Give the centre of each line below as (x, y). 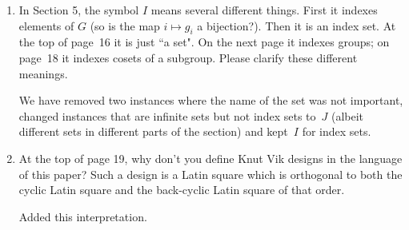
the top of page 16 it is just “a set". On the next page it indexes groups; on (204, 42)
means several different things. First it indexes (264, 10)
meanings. (43, 73)
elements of (46, 25)
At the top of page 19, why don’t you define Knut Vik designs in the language (211, 158)
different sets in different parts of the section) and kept (153, 131)
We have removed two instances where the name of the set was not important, (211, 100)
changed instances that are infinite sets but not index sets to (167, 115)
